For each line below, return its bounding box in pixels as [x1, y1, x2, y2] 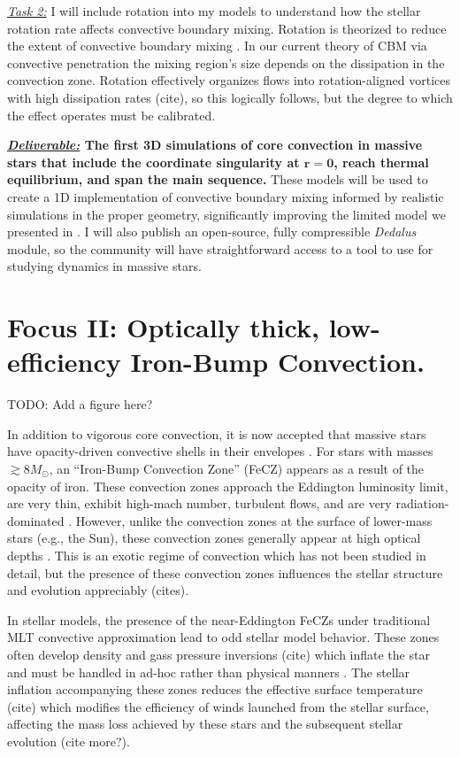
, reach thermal [333, 152, 429, 171]
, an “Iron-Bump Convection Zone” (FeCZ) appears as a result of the [49, 460, 425, 477]
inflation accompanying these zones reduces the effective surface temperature [7, 680, 423, 699]
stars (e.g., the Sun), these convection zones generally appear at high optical [7, 529, 421, 547]
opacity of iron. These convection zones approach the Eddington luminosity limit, [7, 476, 448, 495]
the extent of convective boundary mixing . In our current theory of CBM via [7, 36, 427, 55]
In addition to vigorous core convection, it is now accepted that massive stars [7, 424, 426, 443]
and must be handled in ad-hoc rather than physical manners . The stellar [7, 662, 410, 681]
